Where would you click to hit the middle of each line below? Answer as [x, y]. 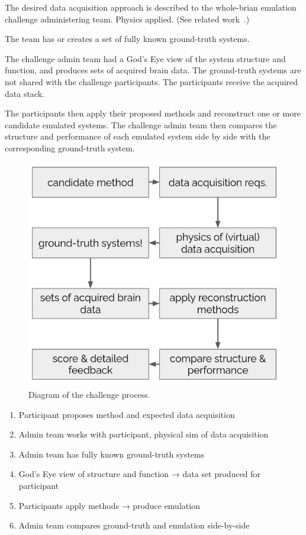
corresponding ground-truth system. [70, 147]
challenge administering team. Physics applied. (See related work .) [127, 19]
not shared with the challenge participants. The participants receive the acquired [152, 81]
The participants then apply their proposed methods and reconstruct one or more [153, 113]
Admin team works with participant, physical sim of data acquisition [144, 434]
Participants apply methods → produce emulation [109, 505]
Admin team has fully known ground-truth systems [112, 454]
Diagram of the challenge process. [89, 395]
